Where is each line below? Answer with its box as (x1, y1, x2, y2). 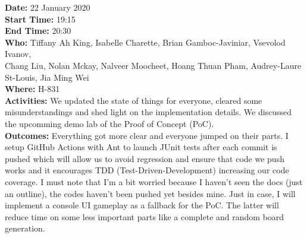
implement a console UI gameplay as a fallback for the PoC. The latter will (5, 199, 279, 211)
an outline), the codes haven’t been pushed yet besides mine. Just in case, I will (5, 187, 296, 199)
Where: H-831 (5, 82, 60, 95)
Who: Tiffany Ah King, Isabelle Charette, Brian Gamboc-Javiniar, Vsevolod (5, 36, 286, 48)
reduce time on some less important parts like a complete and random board (5, 210, 284, 223)
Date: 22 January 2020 (5, 1, 90, 13)
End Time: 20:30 (5, 24, 71, 37)
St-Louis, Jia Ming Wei (5, 71, 89, 83)
